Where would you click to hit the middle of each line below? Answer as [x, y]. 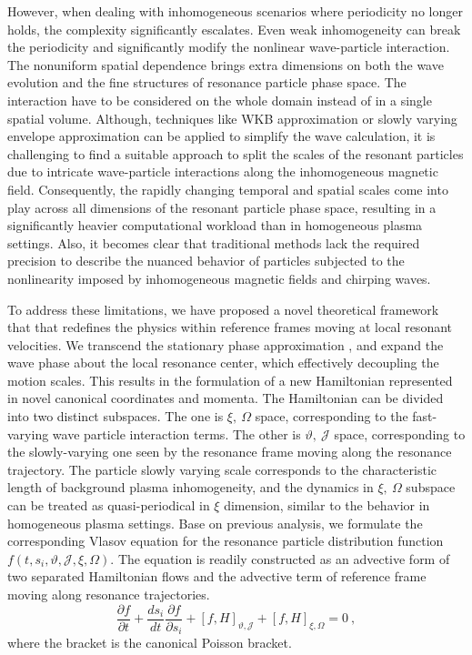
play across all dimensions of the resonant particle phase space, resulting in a [222, 207]
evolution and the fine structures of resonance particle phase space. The [207, 82]
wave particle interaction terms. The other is [176, 433]
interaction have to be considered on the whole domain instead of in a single [220, 100]
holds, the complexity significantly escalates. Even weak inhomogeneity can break [234, 29]
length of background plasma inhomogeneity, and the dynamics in [191, 487]
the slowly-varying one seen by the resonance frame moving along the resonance [230, 452]
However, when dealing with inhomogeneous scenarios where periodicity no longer [235, 11]
